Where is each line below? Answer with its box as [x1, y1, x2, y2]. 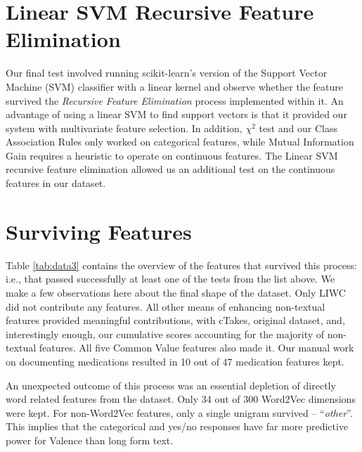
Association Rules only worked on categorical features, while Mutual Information [6, 134, 354, 149]
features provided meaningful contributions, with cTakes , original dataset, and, [6, 313, 345, 328]
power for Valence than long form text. [6, 432, 174, 447]
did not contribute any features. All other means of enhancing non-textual [6, 299, 325, 314]
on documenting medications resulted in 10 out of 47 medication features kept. [6, 354, 344, 368]
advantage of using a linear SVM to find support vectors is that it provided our [6, 107, 347, 122]
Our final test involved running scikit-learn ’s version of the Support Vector [6, 65, 328, 80]
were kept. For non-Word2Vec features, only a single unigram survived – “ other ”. [6, 405, 353, 420]
